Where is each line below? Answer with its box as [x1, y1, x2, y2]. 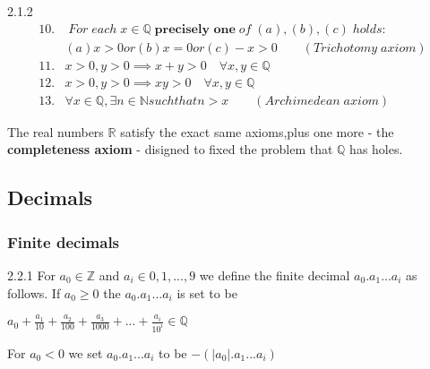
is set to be [176, 283, 237, 302]
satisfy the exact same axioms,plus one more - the [120, 122, 394, 141]
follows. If [7, 283, 61, 302]
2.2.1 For [7, 265, 56, 284]
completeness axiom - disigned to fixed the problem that [7, 140, 333, 159]
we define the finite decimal [199, 265, 350, 284]
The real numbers [7, 122, 104, 141]
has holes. [349, 140, 403, 159]
